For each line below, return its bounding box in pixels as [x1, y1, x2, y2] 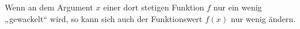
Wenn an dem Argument [5, 1, 93, 13]
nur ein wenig [213, 1, 262, 13]
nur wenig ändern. [230, 12, 296, 24]
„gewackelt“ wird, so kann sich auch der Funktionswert [5, 12, 203, 24]
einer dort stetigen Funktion [103, 1, 204, 13]
